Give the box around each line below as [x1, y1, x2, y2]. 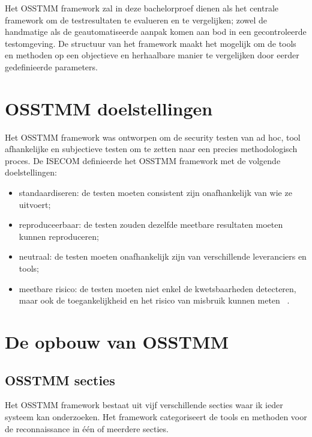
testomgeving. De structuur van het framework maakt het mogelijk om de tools [5, 37, 296, 49]
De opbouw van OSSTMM [5, 329, 229, 353]
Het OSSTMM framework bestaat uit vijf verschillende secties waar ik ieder [5, 399, 283, 411]
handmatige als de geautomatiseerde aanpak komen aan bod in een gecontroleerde [5, 25, 307, 38]
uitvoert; [19, 198, 51, 210]
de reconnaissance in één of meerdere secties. [5, 422, 169, 435]
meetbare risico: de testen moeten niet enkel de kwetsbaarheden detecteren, [19, 282, 296, 295]
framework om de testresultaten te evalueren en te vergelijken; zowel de [5, 13, 267, 26]
